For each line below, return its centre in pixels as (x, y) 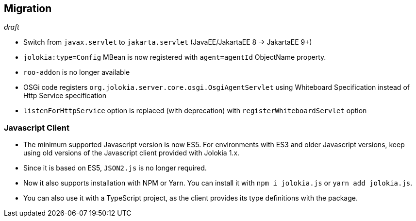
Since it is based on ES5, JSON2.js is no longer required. (115, 168)
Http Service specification (65, 96)
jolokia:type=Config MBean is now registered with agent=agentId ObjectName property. (175, 57)
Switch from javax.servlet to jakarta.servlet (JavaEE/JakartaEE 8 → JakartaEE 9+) (168, 42)
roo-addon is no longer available (77, 72)
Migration (28, 8)
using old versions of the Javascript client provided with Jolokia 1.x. (132, 153)
